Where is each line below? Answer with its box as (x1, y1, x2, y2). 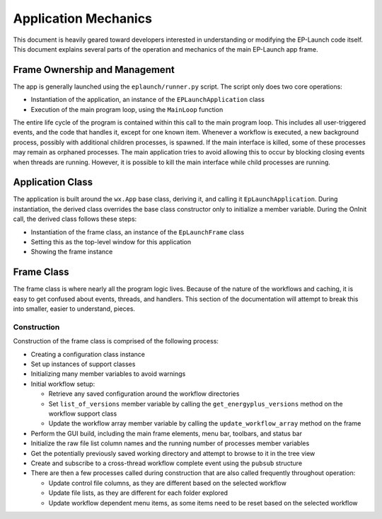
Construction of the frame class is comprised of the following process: (13, 337, 219, 346)
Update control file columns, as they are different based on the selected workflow (48, 479, 286, 487)
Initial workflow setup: (30, 380, 95, 388)
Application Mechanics (13, 11, 152, 26)
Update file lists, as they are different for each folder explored (48, 489, 228, 497)
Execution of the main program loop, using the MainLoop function (30, 105, 224, 113)
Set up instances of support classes (30, 360, 136, 368)
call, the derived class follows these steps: (13, 215, 137, 223)
